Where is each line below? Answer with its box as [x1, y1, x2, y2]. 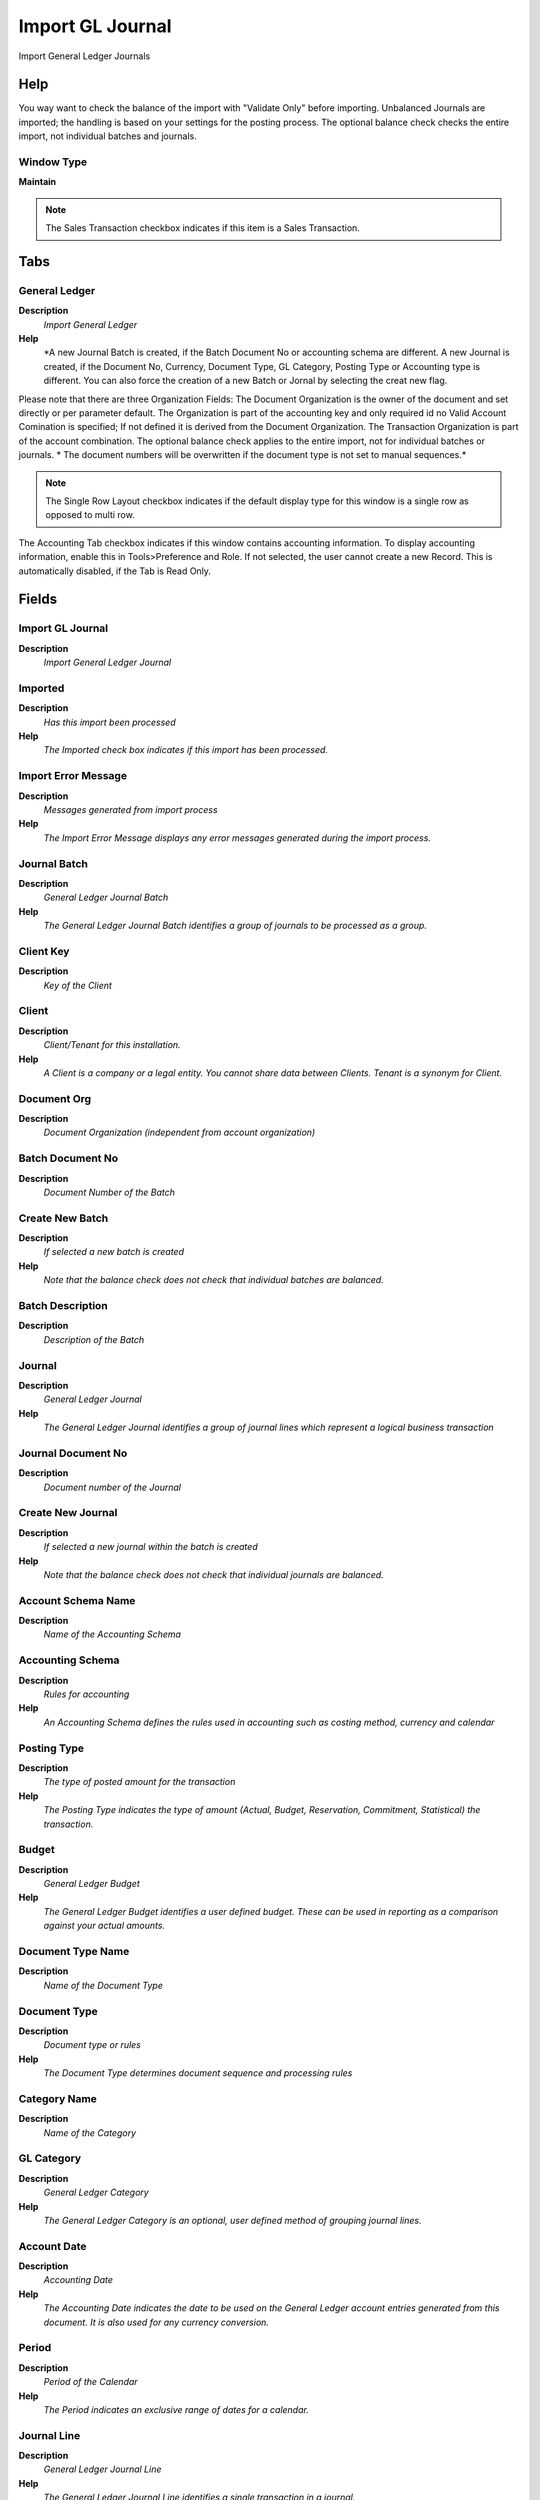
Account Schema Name [18, 1593, 136, 1607]
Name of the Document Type [43, 1979, 164, 1991]
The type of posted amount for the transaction [43, 1776, 236, 1788]
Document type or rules [43, 2039, 142, 2051]
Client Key [18, 944, 70, 958]
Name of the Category [43, 2126, 137, 2139]
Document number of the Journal [43, 1481, 182, 1493]
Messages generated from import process [43, 803, 219, 815]
